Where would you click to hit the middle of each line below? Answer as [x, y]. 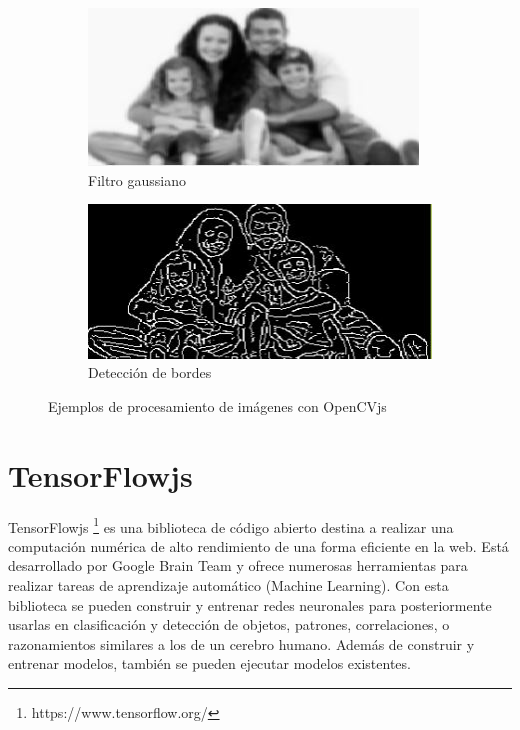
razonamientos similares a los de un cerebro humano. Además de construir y [241, 643]
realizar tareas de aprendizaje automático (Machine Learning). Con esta [228, 585]
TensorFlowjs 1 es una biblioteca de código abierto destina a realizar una [231, 525]
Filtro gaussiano [137, 179]
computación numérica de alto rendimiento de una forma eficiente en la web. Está [258, 545]
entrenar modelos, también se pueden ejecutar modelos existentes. [209, 663]
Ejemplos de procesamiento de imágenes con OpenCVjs [217, 405]
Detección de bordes [150, 372]
